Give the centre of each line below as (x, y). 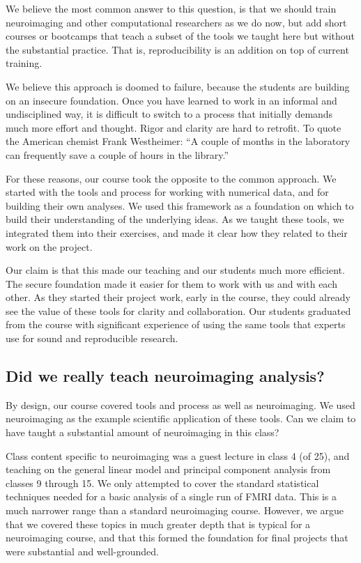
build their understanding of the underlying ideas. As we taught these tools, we (175, 219)
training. (24, 63)
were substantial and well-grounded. (82, 551)
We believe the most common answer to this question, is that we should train (171, 8)
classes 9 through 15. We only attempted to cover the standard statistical (162, 483)
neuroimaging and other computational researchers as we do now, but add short (176, 22)
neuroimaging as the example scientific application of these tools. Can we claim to (181, 418)
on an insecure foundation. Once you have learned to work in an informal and (171, 100)
